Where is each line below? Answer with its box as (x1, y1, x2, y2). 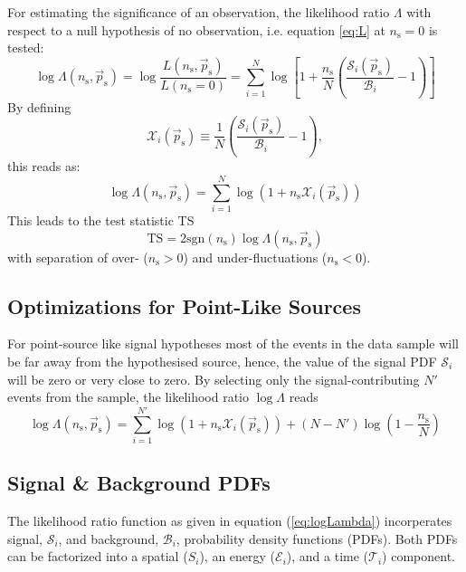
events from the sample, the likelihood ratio (7, 387, 250, 406)
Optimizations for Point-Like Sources (7, 291, 361, 319)
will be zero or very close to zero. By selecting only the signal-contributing (7, 369, 420, 388)
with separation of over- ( (7, 247, 148, 266)
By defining (7, 97, 71, 116)
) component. (382, 547, 455, 566)
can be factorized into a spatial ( (7, 547, 188, 566)
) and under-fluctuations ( (183, 247, 328, 266)
